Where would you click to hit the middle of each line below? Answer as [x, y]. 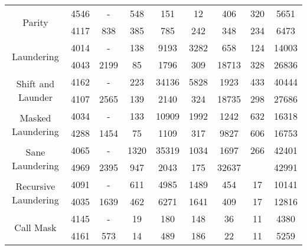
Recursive [35, 186]
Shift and [35, 83]
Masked [35, 118]
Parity [35, 22]
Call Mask [35, 227]
